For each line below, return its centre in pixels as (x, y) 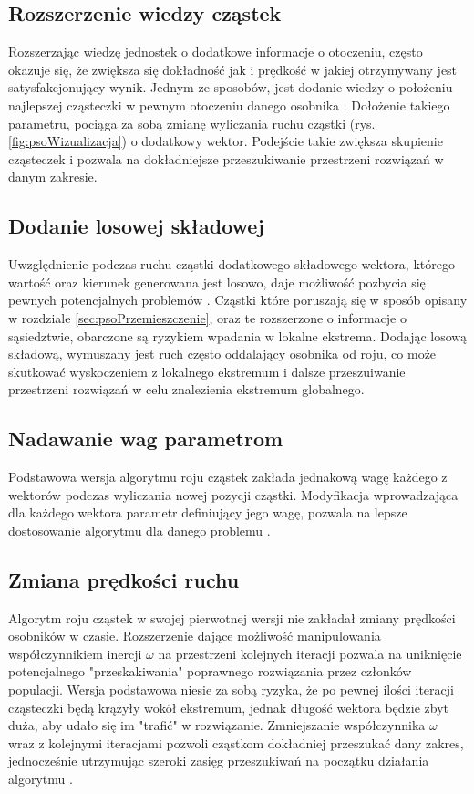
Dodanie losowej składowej (136, 226)
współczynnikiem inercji (75, 653)
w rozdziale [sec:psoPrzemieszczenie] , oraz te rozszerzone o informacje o (207, 317)
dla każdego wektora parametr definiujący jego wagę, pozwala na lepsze (208, 512)
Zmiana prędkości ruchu (124, 579)
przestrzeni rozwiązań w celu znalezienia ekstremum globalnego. (186, 389)
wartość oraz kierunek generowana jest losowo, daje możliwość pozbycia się (217, 282)
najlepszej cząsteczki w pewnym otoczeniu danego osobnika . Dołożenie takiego (229, 104)
